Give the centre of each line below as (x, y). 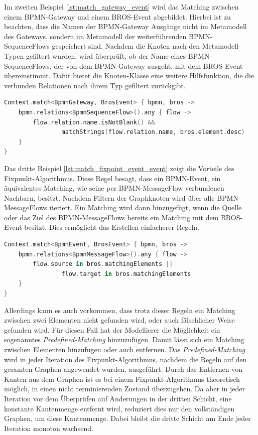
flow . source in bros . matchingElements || (103, 264)
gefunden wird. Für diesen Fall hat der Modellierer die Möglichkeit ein (112, 329)
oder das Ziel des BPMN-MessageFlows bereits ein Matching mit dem (111, 217)
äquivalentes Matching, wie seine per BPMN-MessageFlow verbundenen (114, 188)
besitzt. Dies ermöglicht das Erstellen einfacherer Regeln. (112, 227)
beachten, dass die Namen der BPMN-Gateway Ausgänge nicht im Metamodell (125, 26)
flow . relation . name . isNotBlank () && (94, 122)
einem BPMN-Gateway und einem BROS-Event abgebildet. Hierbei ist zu (117, 16)
